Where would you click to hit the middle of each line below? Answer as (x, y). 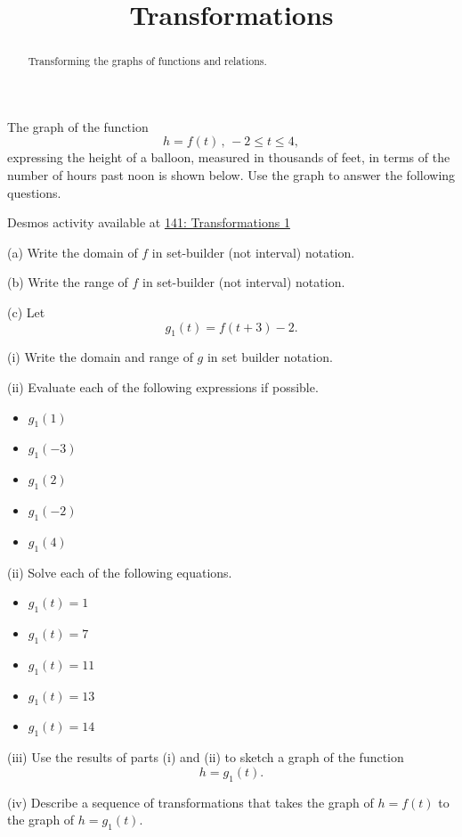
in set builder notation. (270, 357)
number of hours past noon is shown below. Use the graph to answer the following (231, 175)
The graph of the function (78, 126)
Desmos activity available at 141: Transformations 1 (149, 222)
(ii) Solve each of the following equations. (120, 572)
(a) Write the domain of (73, 252)
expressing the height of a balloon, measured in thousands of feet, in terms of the (229, 157)
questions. (34, 192)
